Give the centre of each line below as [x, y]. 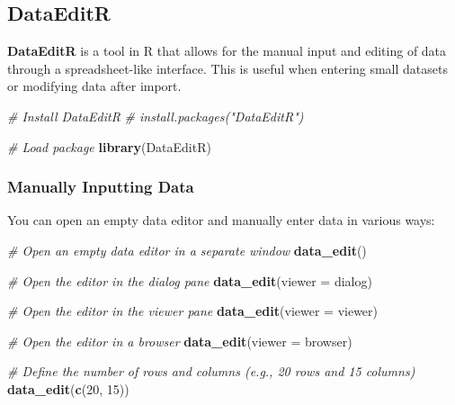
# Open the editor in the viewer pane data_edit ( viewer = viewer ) [193, 311]
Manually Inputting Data [101, 187]
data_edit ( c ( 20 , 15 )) [68, 388]
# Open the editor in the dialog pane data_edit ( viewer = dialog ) [190, 280]
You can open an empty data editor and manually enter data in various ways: [221, 220]
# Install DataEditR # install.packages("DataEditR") [156, 116]
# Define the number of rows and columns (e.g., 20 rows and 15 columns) [211, 371]
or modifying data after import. [94, 86]
